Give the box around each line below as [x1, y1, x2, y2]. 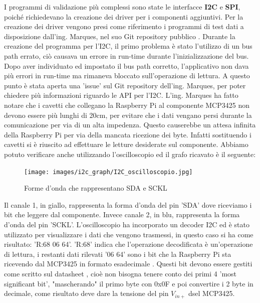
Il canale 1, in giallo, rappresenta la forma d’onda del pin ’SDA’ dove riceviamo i [4, 199, 252, 210]
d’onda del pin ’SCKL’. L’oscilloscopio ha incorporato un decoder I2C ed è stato [4, 219, 249, 229]
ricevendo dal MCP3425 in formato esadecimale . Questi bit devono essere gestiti [4, 258, 252, 269]
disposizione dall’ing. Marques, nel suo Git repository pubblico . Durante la [4, 31, 235, 41]
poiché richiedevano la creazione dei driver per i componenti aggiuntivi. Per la [4, 11, 243, 22]
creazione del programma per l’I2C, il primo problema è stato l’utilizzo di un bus [4, 41, 252, 51]
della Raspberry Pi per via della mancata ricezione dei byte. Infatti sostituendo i [4, 129, 251, 139]
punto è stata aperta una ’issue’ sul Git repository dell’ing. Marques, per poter [4, 80, 246, 90]
